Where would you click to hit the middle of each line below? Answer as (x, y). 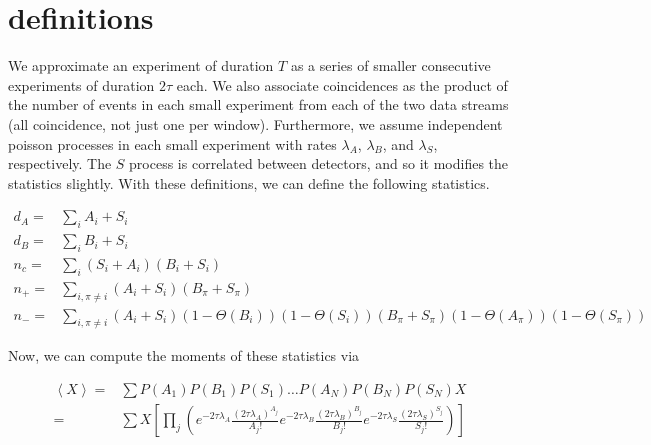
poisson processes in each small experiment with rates (172, 143)
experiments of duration (81, 84)
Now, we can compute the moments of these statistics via (184, 355)
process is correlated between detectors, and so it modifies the (319, 163)
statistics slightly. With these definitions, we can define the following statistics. (249, 182)
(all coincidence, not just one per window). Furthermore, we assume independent (255, 123)
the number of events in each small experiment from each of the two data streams (258, 104)
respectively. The (60, 163)
